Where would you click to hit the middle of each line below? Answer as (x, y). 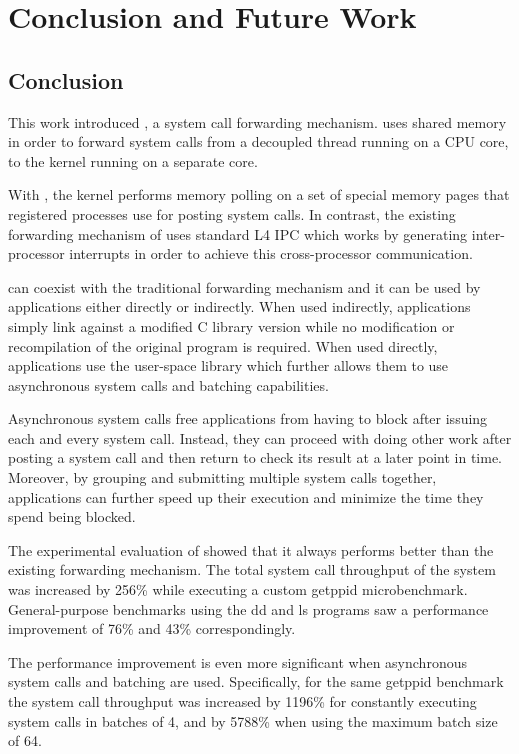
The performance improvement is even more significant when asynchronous (237, 661)
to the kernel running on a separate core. (133, 160)
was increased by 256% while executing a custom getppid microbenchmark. (238, 589)
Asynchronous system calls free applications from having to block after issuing (248, 418)
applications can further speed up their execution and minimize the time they (246, 496)
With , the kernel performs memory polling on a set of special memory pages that (259, 194)
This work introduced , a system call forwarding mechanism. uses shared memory (257, 121)
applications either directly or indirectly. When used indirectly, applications (239, 306)
